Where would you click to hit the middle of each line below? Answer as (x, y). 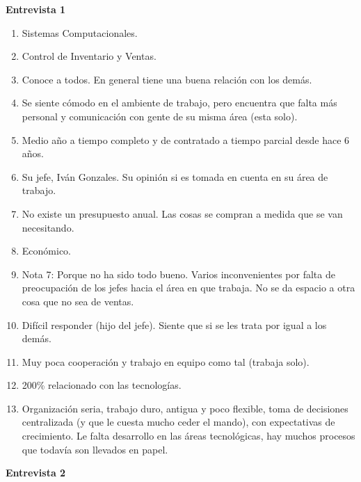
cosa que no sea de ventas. (78, 301)
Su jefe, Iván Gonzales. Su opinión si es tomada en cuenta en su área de (175, 176)
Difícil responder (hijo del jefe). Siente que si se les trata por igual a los (174, 324)
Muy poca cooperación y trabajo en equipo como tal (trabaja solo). (166, 361)
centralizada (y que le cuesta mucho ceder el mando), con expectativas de (178, 422)
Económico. (46, 251)
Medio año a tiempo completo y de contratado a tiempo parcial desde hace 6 (186, 139)
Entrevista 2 (36, 473)
